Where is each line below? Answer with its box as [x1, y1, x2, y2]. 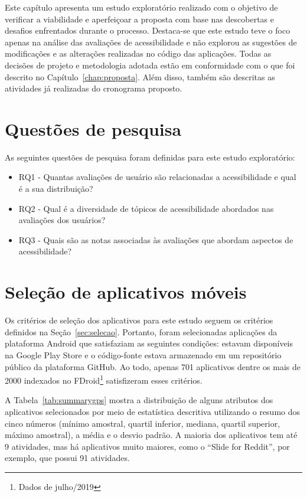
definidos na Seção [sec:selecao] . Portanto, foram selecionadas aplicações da [5, 325, 277, 338]
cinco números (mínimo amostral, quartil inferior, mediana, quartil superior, [5, 417, 280, 429]
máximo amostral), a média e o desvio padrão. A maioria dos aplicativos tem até [5, 429, 298, 441]
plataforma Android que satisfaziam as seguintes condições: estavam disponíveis [5, 337, 293, 349]
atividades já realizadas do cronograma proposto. [5, 82, 182, 94]
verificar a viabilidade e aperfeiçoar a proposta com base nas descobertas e [5, 12, 274, 25]
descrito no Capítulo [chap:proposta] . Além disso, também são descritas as [5, 70, 275, 83]
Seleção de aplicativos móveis [5, 280, 247, 304]
